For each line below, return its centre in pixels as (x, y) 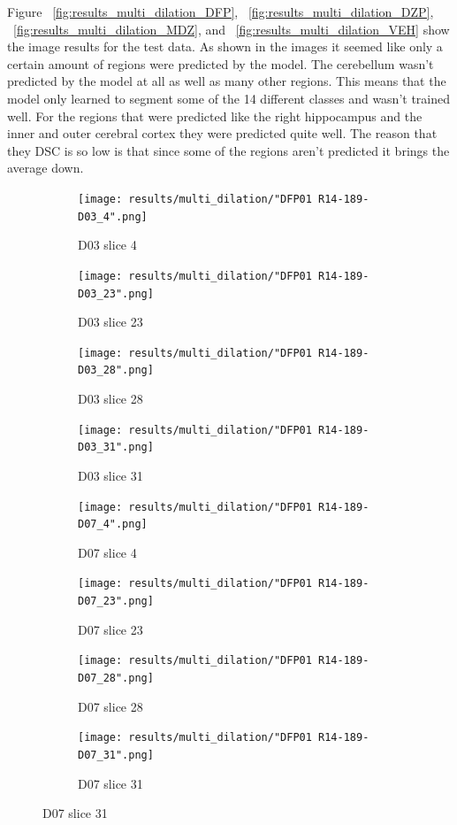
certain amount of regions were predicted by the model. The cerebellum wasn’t (221, 63)
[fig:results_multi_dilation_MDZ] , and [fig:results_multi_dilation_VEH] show (232, 29)
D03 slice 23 (110, 322)
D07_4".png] (113, 524)
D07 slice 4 (107, 552)
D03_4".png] (113, 216)
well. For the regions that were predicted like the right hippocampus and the (215, 116)
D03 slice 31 (110, 475)
